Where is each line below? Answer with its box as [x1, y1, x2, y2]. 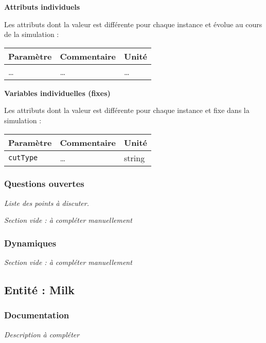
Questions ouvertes [4, 177, 84, 190]
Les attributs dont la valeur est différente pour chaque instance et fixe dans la [4, 105, 250, 116]
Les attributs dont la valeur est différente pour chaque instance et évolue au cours [4, 18, 262, 29]
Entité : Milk [4, 282, 75, 298]
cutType [8, 154, 38, 162]
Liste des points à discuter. [4, 197, 89, 208]
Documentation [4, 309, 69, 321]
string [123, 151, 145, 164]
